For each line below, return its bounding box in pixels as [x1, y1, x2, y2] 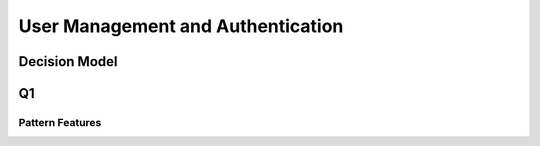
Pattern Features [18, 115, 102, 129]
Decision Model [18, 53, 118, 70]
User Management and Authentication [18, 15, 344, 37]
